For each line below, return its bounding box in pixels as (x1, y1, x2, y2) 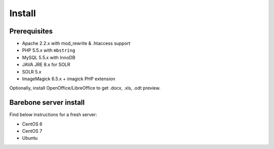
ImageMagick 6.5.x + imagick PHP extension (22, 76, 115, 82)
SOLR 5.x (22, 68, 42, 74)
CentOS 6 (22, 121, 43, 127)
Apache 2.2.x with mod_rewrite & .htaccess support (22, 41, 130, 47)
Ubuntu (22, 135, 38, 141)
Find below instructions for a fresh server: (9, 111, 97, 118)
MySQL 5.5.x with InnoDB (22, 54, 76, 60)
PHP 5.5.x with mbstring (22, 47, 76, 53)
